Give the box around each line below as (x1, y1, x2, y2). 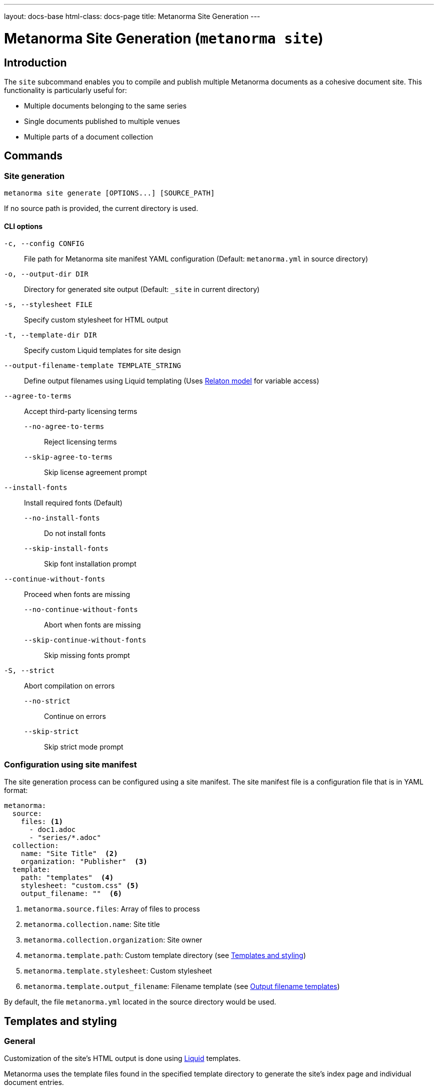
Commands (4, 149, 63, 162)
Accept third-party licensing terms (24, 407, 137, 416)
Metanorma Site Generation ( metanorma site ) (4, 29, 323, 47)
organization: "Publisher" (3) (20, 857, 147, 866)
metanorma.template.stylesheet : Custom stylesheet (24, 966, 212, 975)
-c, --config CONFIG (4, 239, 84, 248)
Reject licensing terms (44, 437, 117, 446)
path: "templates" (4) (20, 873, 114, 882)
